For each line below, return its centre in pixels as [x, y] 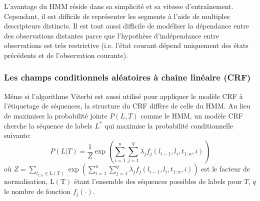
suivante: [17, 135]
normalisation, [26, 181]
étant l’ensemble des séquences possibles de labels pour [158, 181]
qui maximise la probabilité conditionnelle [169, 125]
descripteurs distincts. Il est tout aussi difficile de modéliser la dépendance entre [126, 26]
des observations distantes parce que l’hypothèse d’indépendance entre [111, 35]
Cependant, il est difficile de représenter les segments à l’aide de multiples [117, 16]
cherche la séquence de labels [48, 125]
